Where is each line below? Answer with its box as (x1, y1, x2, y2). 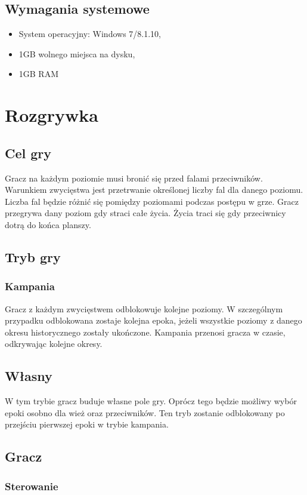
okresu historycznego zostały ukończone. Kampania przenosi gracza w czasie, (5, 325, 286, 338)
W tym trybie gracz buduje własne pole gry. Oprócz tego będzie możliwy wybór (5, 395, 297, 407)
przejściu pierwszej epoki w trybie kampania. (5, 418, 169, 431)
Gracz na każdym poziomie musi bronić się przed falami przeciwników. (5, 171, 263, 184)
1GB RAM (18, 67, 59, 80)
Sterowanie (5, 478, 58, 493)
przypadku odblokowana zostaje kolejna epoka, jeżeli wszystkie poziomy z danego (5, 314, 302, 327)
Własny (5, 367, 52, 385)
